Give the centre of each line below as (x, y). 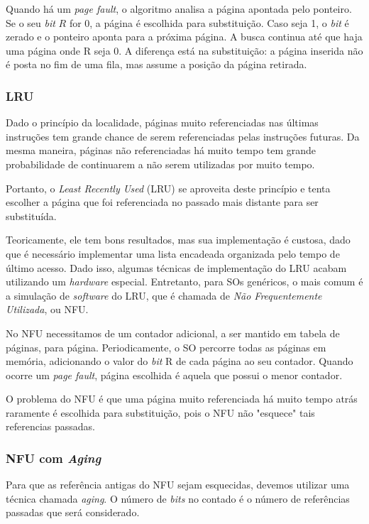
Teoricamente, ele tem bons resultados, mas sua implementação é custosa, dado (178, 240)
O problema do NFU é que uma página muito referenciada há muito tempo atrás (182, 399)
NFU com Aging (54, 458)
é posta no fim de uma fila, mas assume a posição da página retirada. (156, 64)
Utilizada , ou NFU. (47, 309)
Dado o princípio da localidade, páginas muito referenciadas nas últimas (162, 122)
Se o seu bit (31, 22)
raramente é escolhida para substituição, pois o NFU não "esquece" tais (160, 412)
